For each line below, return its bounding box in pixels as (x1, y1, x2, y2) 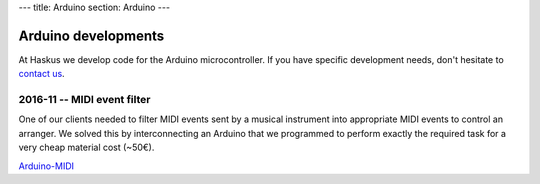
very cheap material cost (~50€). (18, 141, 155, 154)
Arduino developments (18, 27, 165, 44)
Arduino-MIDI (18, 160, 75, 172)
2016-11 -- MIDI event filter (18, 93, 151, 107)
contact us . (18, 68, 65, 80)
